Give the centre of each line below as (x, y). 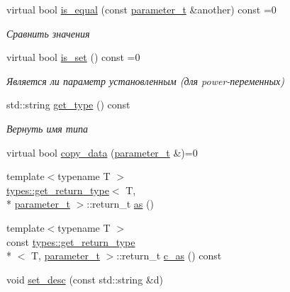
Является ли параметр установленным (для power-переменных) (145, 80)
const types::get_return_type (71, 241)
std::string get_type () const (68, 105)
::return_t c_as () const (169, 255)
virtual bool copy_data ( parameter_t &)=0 (102, 152)
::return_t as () (120, 204)
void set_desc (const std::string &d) (85, 279)
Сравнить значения (48, 33)
